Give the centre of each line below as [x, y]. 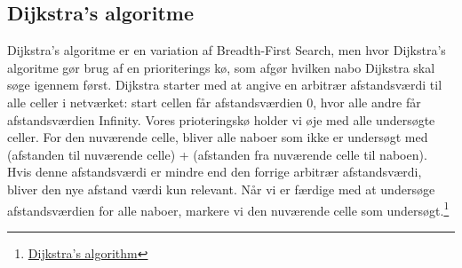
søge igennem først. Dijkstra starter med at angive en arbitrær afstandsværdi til [225, 85]
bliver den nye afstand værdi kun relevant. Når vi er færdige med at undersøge [221, 189]
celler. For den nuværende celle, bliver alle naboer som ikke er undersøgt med [218, 137]
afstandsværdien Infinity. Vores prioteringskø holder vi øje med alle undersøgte [221, 119]
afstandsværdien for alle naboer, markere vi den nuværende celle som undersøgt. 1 [228, 209]
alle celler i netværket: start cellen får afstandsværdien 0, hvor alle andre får [214, 102]
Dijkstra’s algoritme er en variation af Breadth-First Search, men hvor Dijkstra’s [227, 50]
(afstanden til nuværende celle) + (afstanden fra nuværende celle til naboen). [217, 154]
